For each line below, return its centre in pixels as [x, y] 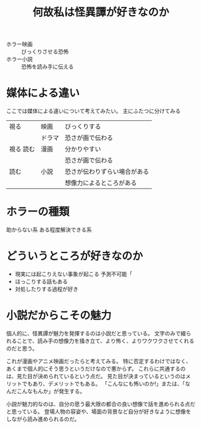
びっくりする [83, 127]
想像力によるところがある [101, 183]
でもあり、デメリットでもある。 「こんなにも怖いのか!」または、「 [103, 384]
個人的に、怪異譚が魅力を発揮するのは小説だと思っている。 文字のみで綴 [96, 333]
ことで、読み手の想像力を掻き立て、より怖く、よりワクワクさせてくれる [106, 341]
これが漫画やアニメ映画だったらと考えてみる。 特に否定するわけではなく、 [99, 361]
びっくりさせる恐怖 [45, 52]
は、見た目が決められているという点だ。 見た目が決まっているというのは [96, 376]
